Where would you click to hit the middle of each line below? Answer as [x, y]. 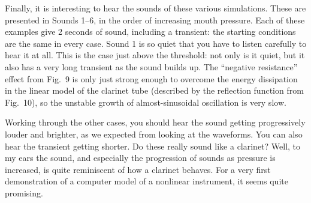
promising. [24, 192]
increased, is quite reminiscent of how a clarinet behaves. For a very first [138, 169]
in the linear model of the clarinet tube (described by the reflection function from [154, 90]
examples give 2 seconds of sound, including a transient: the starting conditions [150, 32]
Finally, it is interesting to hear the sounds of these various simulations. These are [155, 8]
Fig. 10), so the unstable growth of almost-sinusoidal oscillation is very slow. [146, 102]
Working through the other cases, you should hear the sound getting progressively [155, 122]
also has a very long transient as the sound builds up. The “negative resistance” [151, 66]
